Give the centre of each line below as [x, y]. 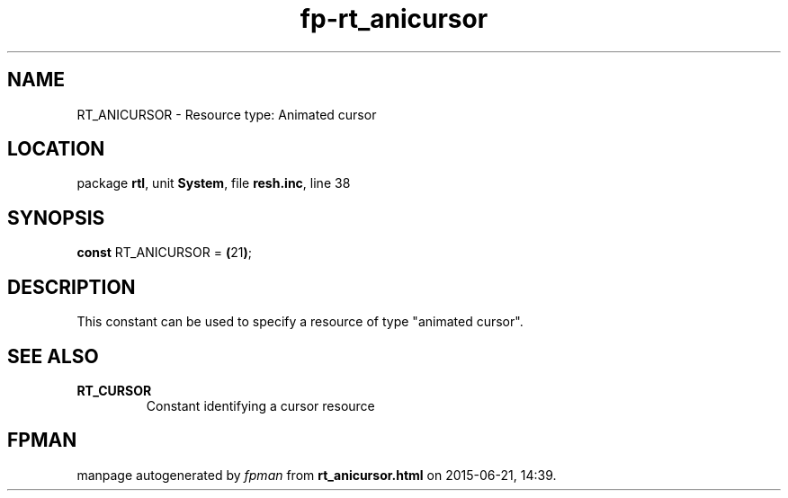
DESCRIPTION [72, 287]
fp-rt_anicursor [394, 19]
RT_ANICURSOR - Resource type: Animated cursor [227, 114]
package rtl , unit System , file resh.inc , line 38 [214, 183]
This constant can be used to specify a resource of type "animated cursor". [300, 322]
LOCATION [56, 149]
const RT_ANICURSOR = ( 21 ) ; [164, 253]
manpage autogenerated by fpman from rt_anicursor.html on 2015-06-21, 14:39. [317, 475]
